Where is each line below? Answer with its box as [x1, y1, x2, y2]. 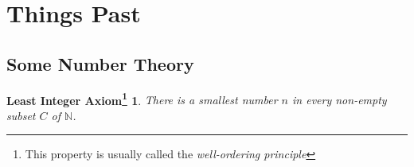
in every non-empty [292, 91, 387, 108]
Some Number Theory [6, 51, 194, 76]
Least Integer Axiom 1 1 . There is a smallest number [6, 89, 278, 108]
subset [6, 107, 36, 123]
